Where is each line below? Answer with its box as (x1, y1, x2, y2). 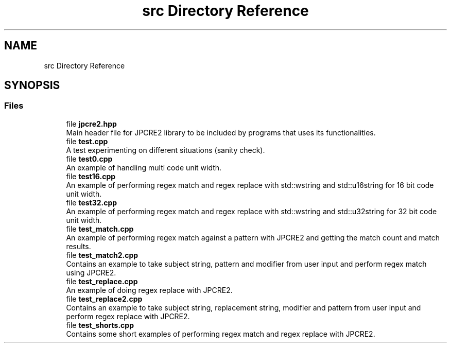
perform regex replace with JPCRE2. (66, 311, 190, 321)
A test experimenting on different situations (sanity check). (66, 145, 265, 154)
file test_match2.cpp (66, 250, 138, 259)
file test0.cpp (66, 154, 113, 163)
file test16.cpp (66, 171, 116, 181)
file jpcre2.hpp (66, 119, 117, 128)
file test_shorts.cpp (66, 320, 134, 329)
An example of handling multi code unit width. (66, 163, 222, 172)
